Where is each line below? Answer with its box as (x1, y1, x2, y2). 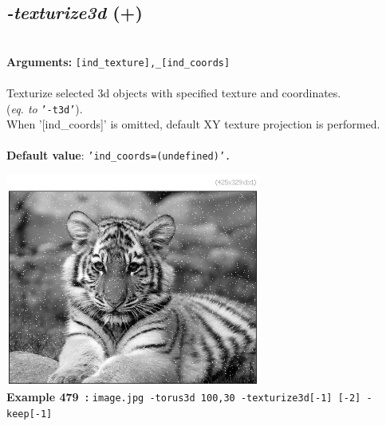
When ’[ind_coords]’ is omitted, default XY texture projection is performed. (6, 116, 380, 132)
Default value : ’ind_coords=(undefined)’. (6, 147, 231, 164)
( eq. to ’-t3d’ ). (6, 100, 83, 116)
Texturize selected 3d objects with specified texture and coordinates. (6, 85, 341, 101)
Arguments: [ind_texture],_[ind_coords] (6, 53, 230, 69)
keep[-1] (6, 408, 53, 420)
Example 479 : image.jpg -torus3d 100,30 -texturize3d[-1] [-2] (6, 389, 361, 405)
